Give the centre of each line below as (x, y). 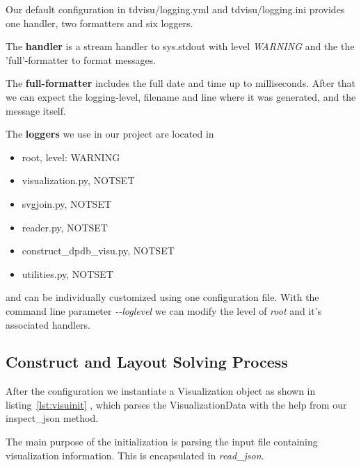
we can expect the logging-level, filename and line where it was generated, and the (181, 96)
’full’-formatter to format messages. (81, 59)
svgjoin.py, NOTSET (67, 203)
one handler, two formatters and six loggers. (99, 23)
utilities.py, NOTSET (67, 273)
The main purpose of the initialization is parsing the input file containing (162, 442)
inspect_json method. (52, 418)
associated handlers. (48, 324)
